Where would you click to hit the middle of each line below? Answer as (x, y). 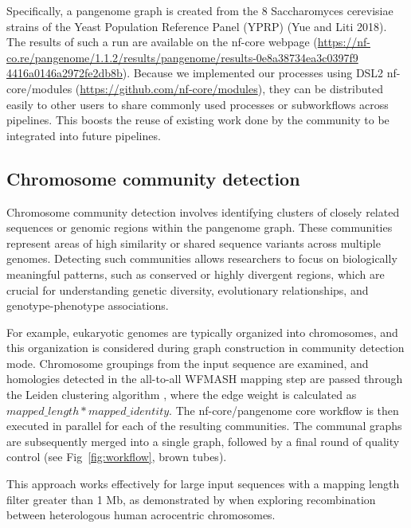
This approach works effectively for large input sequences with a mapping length (203, 484)
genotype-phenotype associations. (88, 305)
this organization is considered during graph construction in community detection (205, 348)
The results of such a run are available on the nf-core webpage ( (162, 42)
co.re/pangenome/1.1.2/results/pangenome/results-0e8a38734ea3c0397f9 (182, 57)
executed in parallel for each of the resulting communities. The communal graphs (204, 426)
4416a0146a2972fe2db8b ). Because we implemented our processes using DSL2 (195, 73)
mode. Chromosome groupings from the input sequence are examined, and (188, 363)
